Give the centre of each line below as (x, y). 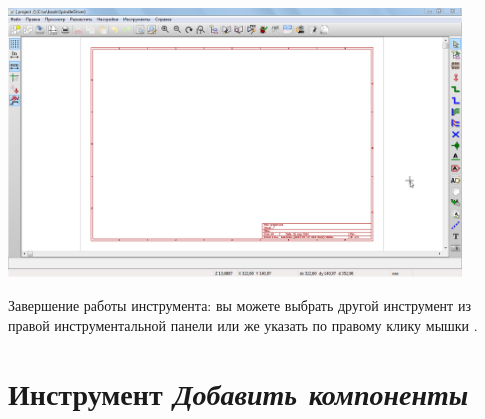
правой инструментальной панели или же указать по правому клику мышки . (243, 324)
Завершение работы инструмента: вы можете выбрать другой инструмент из (239, 304)
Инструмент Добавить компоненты (238, 394)
